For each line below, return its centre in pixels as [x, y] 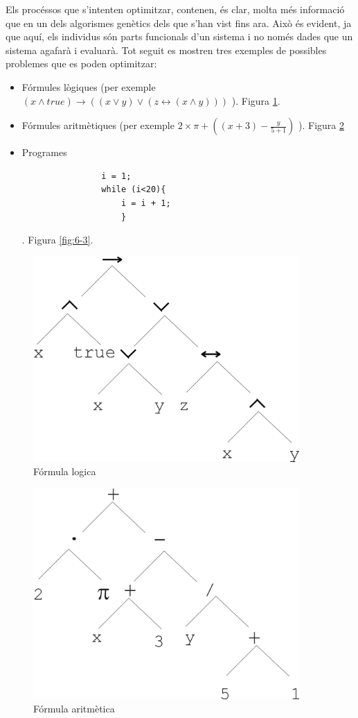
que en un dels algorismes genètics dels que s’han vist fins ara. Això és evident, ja [179, 23]
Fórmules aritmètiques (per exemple [98, 125]
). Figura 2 [322, 125]
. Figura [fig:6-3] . [57, 240]
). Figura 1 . [256, 100]
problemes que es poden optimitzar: [81, 63]
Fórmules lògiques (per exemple [89, 86]
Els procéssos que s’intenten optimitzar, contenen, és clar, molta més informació [175, 9]
